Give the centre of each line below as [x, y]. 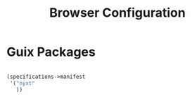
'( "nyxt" [23, 83]
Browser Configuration [117, 13]
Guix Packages [51, 52]
